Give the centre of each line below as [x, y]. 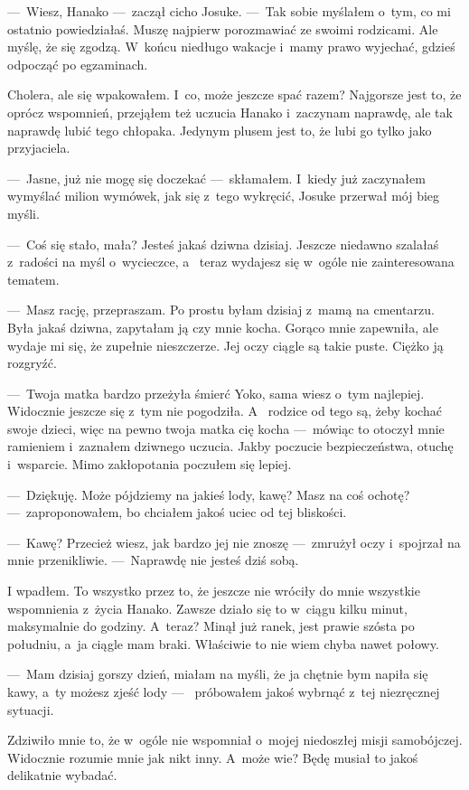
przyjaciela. [39, 148]
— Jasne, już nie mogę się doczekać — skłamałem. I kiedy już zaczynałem [216, 178]
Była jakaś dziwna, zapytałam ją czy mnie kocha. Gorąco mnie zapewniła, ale [223, 327]
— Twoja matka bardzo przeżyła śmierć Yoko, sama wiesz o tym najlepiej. [216, 393]
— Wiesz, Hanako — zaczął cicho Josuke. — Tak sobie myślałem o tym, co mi [229, 11]
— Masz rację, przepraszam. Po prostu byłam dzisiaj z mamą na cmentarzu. [221, 310]
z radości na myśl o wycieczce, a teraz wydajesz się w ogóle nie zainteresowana [231, 262]
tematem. [33, 279]
